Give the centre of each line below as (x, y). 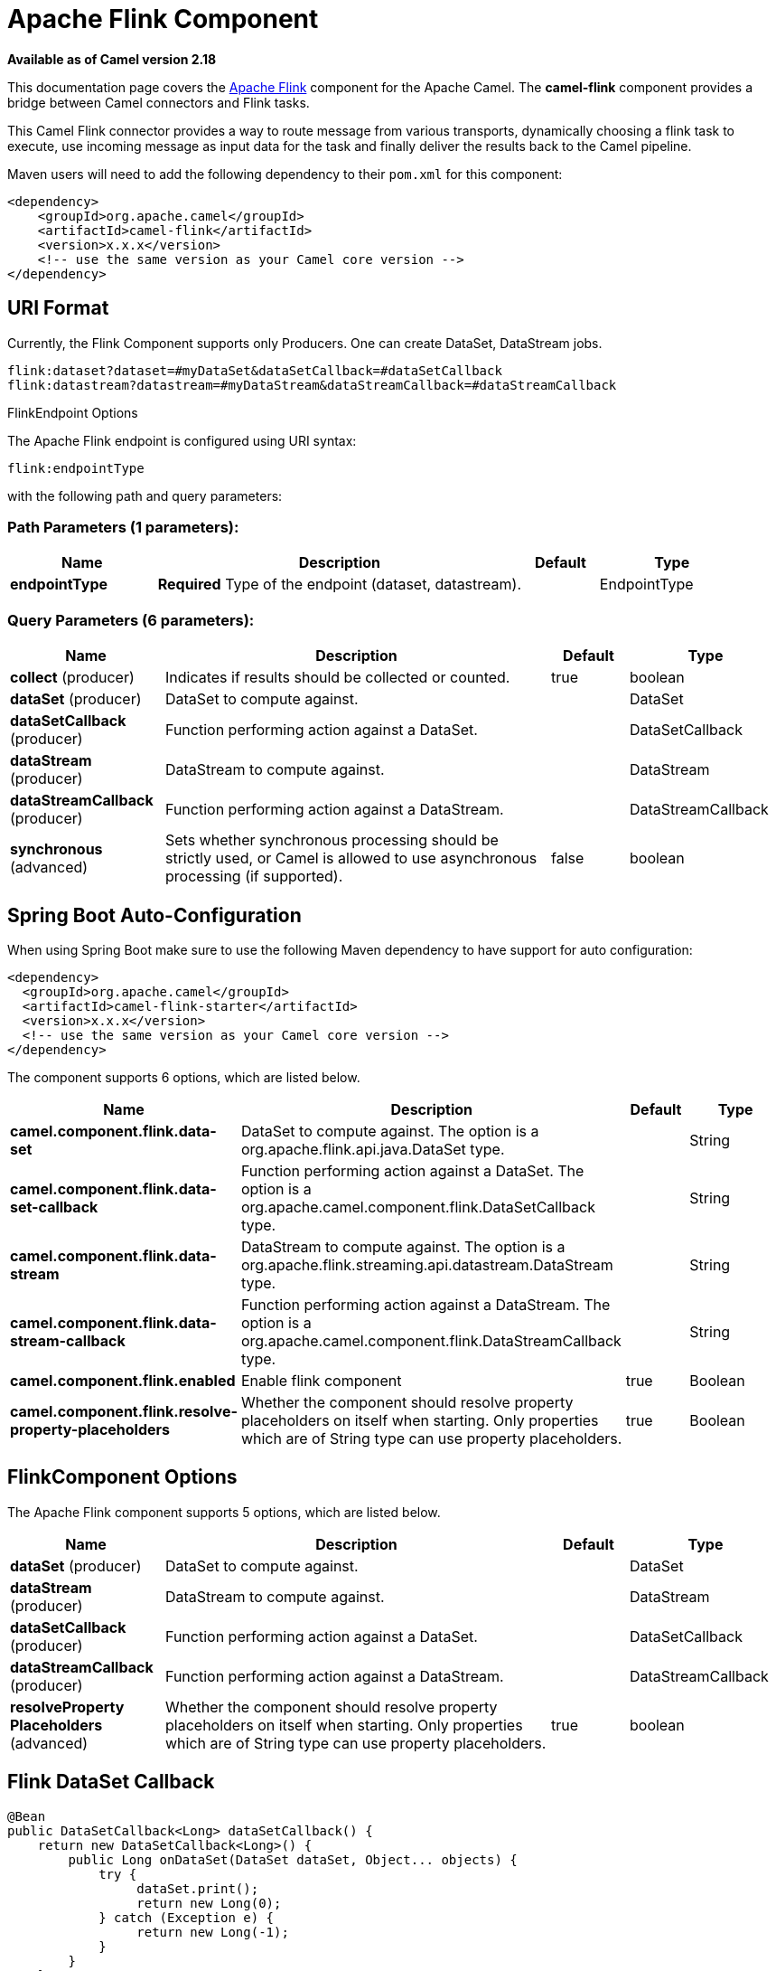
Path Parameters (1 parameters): (123, 527)
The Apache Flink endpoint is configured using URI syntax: (182, 440)
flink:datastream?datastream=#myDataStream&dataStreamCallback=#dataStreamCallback (312, 385)
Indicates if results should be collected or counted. (338, 678)
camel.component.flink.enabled (123, 1380)
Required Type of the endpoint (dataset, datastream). (339, 585)
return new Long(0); (209, 1903)
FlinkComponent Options (122, 1477)
